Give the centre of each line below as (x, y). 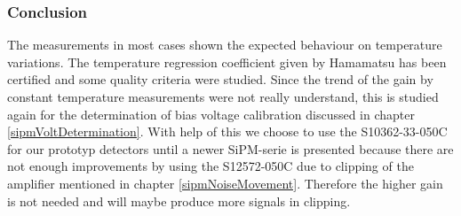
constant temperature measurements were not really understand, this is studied (223, 96)
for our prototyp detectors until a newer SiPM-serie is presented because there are (230, 148)
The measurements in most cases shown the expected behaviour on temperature (225, 45)
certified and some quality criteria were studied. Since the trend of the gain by (220, 79)
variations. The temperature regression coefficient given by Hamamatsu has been (227, 62)
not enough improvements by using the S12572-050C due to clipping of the (211, 166)
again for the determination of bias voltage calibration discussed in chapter (211, 114)
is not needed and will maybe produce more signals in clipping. (179, 201)
